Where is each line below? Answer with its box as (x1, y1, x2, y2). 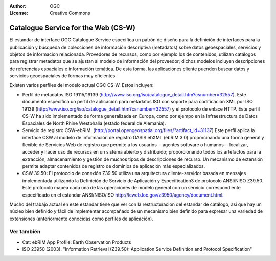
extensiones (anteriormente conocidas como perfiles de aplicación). (9, 215, 153, 222)
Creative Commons (50, 10, 90, 16)
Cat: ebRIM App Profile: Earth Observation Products (22, 238, 131, 245)
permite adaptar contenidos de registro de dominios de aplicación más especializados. (22, 163, 205, 169)
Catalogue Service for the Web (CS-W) (9, 24, 135, 32)
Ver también (9, 228, 41, 235)
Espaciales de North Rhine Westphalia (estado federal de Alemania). (22, 120, 166, 126)
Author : (9, 3, 27, 9)
